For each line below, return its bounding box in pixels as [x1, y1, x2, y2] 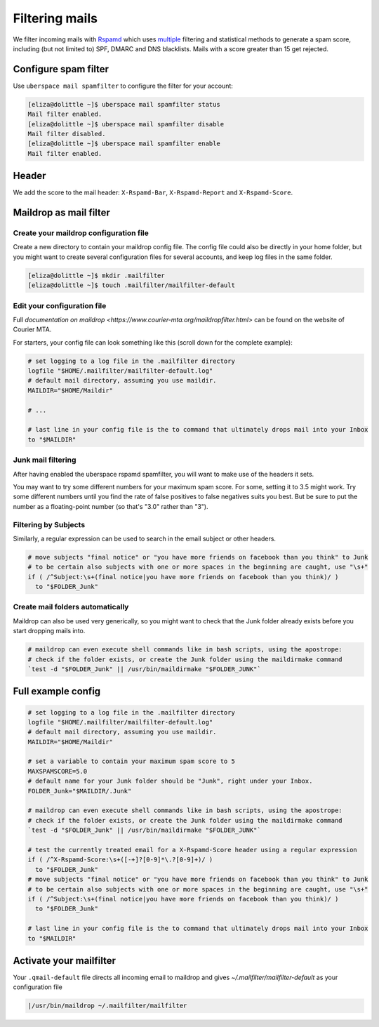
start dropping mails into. [13, 627, 86, 635]
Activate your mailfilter [13, 955, 116, 967]
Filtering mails [13, 11, 98, 26]
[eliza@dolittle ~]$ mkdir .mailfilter [27, 271, 165, 279]
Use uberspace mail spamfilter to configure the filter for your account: [13, 81, 233, 90]
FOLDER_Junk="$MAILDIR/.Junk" [27, 787, 132, 795]
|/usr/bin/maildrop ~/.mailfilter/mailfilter [27, 1002, 187, 1010]
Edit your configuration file [13, 300, 107, 310]
